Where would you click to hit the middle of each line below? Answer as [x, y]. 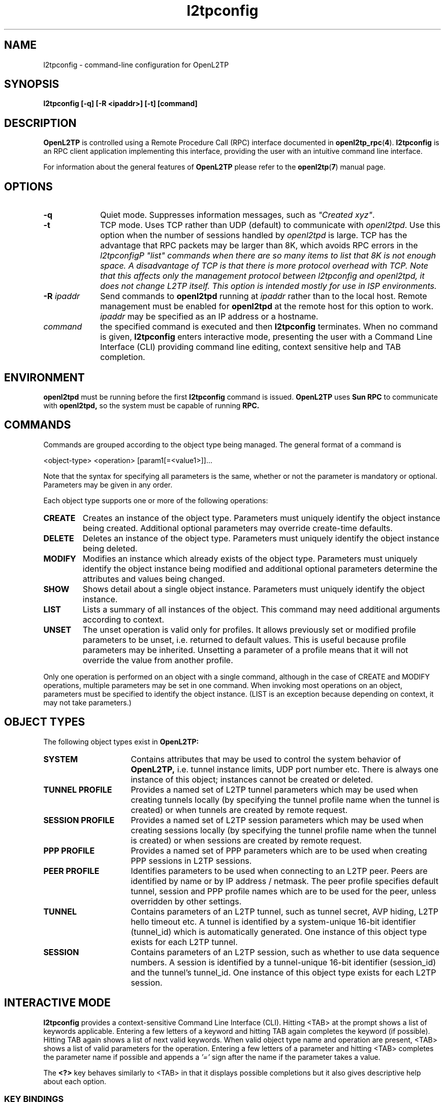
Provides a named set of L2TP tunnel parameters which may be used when [274, 789]
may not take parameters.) [87, 702]
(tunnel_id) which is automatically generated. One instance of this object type [279, 932]
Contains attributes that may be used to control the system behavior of [266, 759]
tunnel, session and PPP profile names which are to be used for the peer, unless [283, 891]
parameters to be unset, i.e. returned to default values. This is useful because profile [244, 640]
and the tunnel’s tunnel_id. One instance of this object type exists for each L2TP [283, 972]
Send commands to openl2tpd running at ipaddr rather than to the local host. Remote [264, 296]
